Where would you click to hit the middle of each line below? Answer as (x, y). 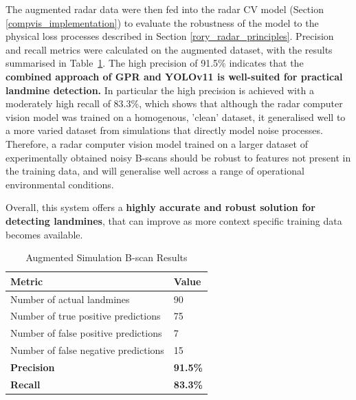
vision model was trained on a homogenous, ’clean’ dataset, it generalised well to (176, 116)
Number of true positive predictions (86, 316)
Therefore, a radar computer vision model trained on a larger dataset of (157, 143)
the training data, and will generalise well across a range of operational (155, 171)
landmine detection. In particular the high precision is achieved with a (160, 90)
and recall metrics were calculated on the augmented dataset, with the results (169, 49)
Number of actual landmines (70, 299)
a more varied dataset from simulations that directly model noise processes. (164, 130)
